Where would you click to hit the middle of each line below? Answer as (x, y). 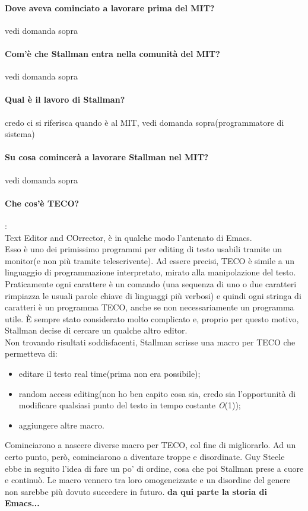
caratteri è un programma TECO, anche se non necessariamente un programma (150, 307)
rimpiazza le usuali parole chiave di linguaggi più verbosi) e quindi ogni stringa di (153, 295)
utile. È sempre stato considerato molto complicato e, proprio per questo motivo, (152, 318)
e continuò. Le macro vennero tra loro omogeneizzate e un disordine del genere (148, 480)
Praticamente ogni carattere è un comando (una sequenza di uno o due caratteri (151, 283)
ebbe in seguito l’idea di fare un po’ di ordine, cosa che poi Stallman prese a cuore (154, 468)
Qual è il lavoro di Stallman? (65, 99)
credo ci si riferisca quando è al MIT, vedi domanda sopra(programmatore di (145, 122)
